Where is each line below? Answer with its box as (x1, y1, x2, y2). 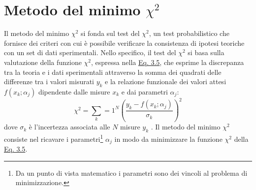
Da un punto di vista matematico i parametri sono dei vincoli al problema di (15, 167, 248, 178)
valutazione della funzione (4, 57, 82, 67)
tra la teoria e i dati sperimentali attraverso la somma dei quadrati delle (4, 66, 222, 77)
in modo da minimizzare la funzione (114, 133, 223, 144)
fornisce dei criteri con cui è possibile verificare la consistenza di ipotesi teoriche (4, 37, 245, 48)
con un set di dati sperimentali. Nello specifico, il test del (4, 47, 176, 58)
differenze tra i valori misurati (4, 76, 95, 87)
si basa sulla (188, 47, 224, 58)
